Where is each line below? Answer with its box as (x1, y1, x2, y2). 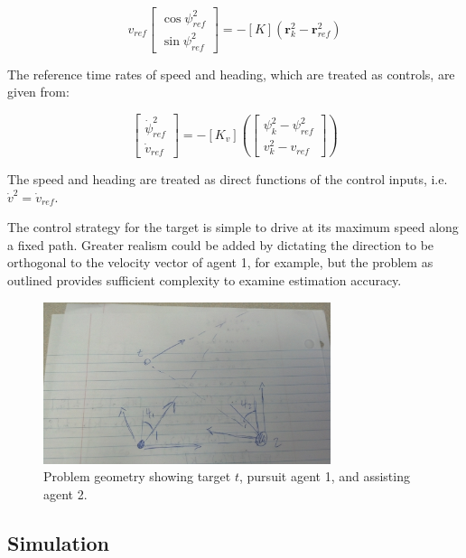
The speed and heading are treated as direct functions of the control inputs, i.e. (7, 170, 448, 189)
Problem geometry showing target (43, 467, 231, 486)
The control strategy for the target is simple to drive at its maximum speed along (7, 218, 459, 237)
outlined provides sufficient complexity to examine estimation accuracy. (7, 271, 402, 290)
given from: (7, 82, 70, 101)
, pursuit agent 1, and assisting (239, 467, 410, 486)
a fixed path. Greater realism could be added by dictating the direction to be (7, 235, 434, 254)
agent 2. (43, 485, 88, 504)
